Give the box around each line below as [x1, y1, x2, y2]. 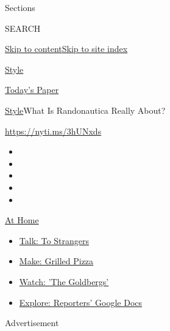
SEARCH [5, 21, 41, 34]
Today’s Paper [5, 83, 59, 96]
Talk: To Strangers [19, 234, 89, 247]
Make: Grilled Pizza [19, 255, 94, 267]
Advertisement [5, 316, 59, 329]
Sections [5, 1, 35, 13]
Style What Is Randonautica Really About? [5, 103, 166, 116]
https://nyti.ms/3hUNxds [5, 124, 102, 137]
